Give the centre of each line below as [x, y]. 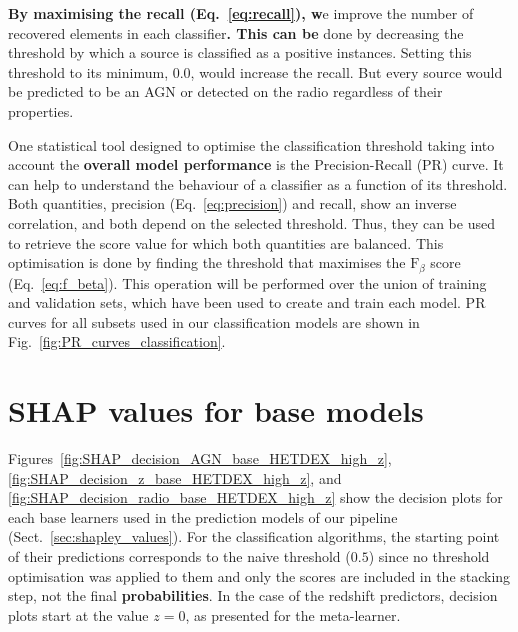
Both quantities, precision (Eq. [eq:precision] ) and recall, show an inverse [232, 203]
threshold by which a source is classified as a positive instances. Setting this [240, 52]
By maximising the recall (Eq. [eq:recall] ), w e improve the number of [241, 13]
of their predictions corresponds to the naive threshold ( [179, 556]
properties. [41, 110]
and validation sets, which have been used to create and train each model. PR [247, 302]
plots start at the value [78, 614]
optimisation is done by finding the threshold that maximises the [207, 262]
